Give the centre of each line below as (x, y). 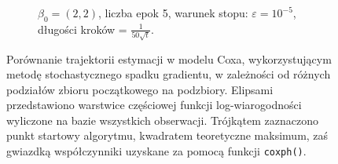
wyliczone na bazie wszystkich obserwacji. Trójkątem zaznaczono (162, 120)
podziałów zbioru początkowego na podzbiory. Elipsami (140, 89)
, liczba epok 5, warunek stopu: (173, 13)
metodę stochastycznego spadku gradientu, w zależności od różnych (169, 74)
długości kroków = (83, 29)
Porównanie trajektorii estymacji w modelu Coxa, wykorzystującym (169, 58)
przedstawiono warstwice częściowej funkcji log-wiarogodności (154, 105)
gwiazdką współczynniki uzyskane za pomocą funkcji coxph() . (156, 151)
